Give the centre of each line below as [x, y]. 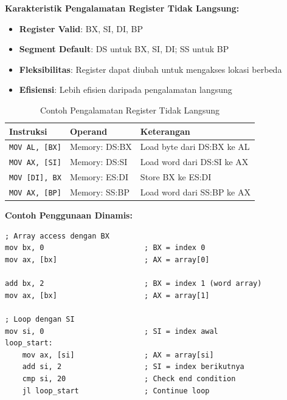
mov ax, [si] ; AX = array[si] [118, 355]
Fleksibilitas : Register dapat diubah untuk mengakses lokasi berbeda [150, 69]
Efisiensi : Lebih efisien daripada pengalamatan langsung [126, 90]
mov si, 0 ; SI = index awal [112, 331]
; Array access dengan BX [57, 236]
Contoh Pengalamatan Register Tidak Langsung [130, 110]
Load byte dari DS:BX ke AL [195, 147]
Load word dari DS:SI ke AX [194, 162]
